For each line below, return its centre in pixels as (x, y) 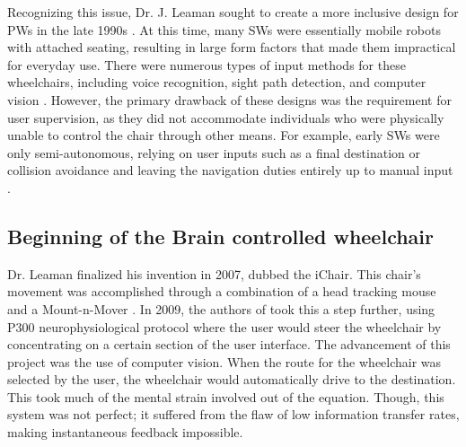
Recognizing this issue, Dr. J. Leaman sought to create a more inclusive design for (233, 12)
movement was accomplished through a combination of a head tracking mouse (222, 291)
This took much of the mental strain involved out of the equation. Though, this (226, 396)
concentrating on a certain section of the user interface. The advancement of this (229, 344)
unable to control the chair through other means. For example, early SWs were (224, 135)
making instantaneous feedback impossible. (125, 432)
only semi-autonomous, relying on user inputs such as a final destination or (214, 152)
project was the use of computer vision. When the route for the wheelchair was (224, 361)
